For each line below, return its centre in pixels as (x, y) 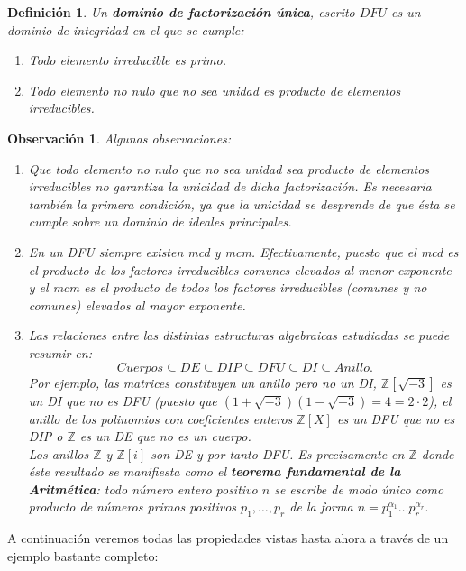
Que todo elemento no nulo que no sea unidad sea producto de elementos (229, 168)
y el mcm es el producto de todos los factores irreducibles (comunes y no (228, 287)
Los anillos (59, 453)
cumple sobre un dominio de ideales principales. (160, 221)
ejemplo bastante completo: (83, 555)
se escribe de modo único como (359, 488)
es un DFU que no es (396, 418)
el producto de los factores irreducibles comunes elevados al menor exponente (240, 269)
